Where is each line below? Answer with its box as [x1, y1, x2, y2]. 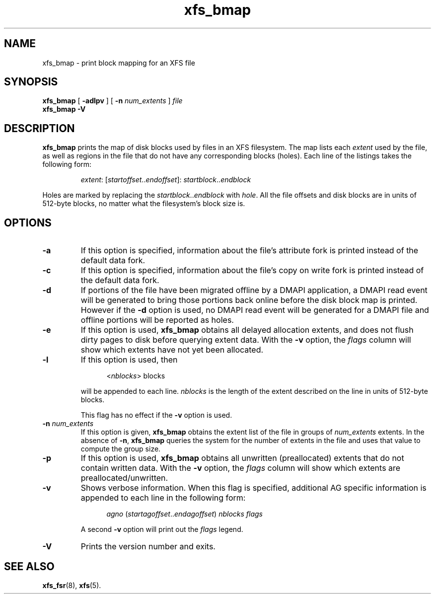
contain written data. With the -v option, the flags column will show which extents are [80, 463, 401, 473]
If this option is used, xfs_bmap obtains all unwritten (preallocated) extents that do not [80, 453, 404, 463]
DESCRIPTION [4, 122, 75, 135]
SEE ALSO [4, 560, 55, 573]
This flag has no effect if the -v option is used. [80, 411, 232, 420]
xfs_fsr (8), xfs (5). [42, 581, 101, 590]
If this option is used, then [80, 355, 178, 365]
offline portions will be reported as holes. [80, 315, 234, 325]
